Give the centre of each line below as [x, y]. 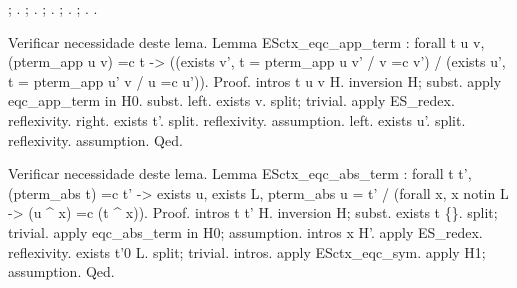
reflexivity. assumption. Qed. [95, 139]
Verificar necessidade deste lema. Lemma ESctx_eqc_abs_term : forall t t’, [240, 173]
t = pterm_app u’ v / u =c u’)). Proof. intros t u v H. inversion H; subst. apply [255, 80]
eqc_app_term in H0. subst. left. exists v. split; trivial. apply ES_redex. [231, 100]
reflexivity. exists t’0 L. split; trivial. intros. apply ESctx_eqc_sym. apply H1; [247, 251]
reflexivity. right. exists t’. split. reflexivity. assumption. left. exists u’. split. [237, 119]
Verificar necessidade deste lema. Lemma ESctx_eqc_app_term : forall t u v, [246, 41]
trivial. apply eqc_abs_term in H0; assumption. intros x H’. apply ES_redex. [245, 231]
